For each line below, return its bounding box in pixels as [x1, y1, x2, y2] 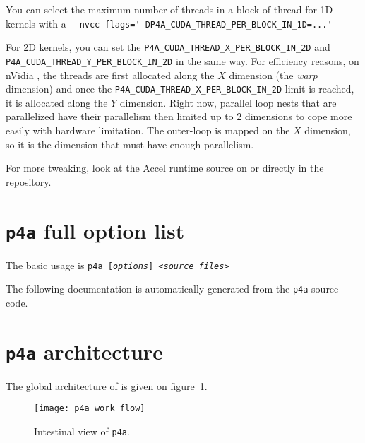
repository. [6, 174, 52, 189]
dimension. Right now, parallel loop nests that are [119, 95, 337, 110]
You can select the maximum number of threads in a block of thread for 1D [6, 2, 333, 16]
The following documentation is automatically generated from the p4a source [6, 281, 339, 296]
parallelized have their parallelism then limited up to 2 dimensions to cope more [6, 109, 352, 124]
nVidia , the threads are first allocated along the [6, 67, 215, 82]
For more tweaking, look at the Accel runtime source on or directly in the [6, 160, 324, 175]
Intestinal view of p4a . [34, 424, 130, 439]
